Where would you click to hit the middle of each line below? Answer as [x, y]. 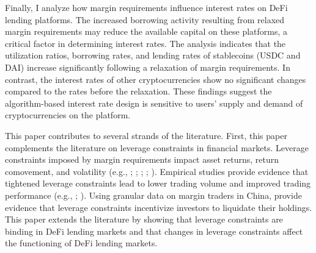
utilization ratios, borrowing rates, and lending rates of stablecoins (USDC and [153, 55]
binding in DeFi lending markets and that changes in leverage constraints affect [154, 231]
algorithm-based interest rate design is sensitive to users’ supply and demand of [154, 103]
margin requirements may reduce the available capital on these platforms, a [146, 31]
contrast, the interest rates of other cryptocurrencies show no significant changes [156, 79]
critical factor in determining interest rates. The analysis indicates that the [145, 43]
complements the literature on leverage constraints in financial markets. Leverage [157, 147]
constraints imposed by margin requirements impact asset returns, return [142, 159]
